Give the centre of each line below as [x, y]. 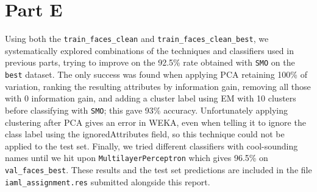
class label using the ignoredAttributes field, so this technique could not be [145, 134]
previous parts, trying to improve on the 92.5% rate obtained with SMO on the [150, 62]
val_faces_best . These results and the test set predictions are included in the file [158, 169]
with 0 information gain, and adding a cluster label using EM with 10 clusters [151, 98]
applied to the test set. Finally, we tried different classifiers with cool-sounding [151, 146]
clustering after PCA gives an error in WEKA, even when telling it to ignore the [155, 122]
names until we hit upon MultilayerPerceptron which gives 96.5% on [137, 158]
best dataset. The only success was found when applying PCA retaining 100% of [156, 74]
